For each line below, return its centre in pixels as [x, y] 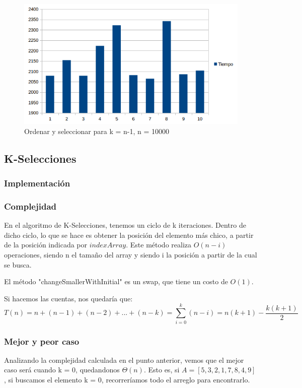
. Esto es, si [162, 370]
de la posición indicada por [46, 245]
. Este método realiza [159, 245]
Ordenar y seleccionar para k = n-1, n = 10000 [97, 131]
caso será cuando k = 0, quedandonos [62, 370]
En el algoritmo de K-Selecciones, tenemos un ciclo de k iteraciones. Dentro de [125, 225]
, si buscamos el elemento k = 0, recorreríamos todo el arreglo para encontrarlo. [127, 379]
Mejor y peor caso [42, 341]
